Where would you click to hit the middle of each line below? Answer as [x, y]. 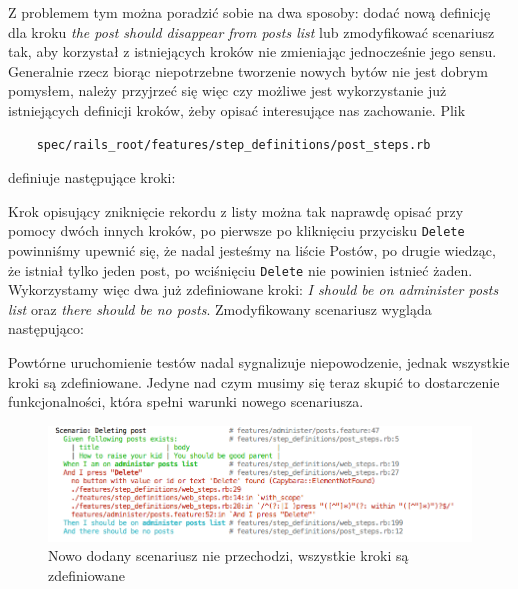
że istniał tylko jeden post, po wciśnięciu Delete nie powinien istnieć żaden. [240, 269]
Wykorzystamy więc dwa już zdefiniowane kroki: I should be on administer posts [253, 289]
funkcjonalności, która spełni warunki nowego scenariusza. [186, 401]
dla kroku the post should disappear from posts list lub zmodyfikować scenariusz [251, 31]
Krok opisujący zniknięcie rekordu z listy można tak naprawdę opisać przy [236, 210]
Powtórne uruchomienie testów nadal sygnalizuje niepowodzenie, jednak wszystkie [259, 362]
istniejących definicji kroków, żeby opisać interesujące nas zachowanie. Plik [237, 109]
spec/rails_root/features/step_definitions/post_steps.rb [233, 144]
